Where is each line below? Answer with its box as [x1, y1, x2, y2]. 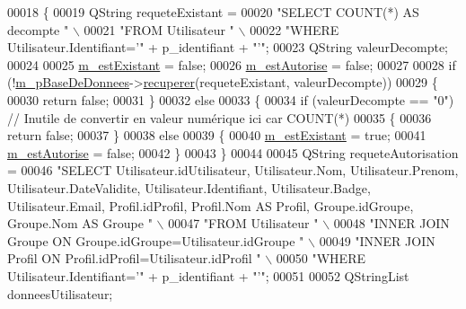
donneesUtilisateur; [7, 284, 113, 303]
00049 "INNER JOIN [319, 231, 435, 250]
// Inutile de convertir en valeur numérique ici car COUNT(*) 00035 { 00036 [7, 108, 432, 127]
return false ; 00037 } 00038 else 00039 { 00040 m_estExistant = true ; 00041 [7, 126, 426, 145]
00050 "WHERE [276, 249, 365, 268]
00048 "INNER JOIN [333, 214, 450, 233]
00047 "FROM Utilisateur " [168, 214, 319, 233]
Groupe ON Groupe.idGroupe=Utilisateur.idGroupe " [7, 231, 304, 250]
